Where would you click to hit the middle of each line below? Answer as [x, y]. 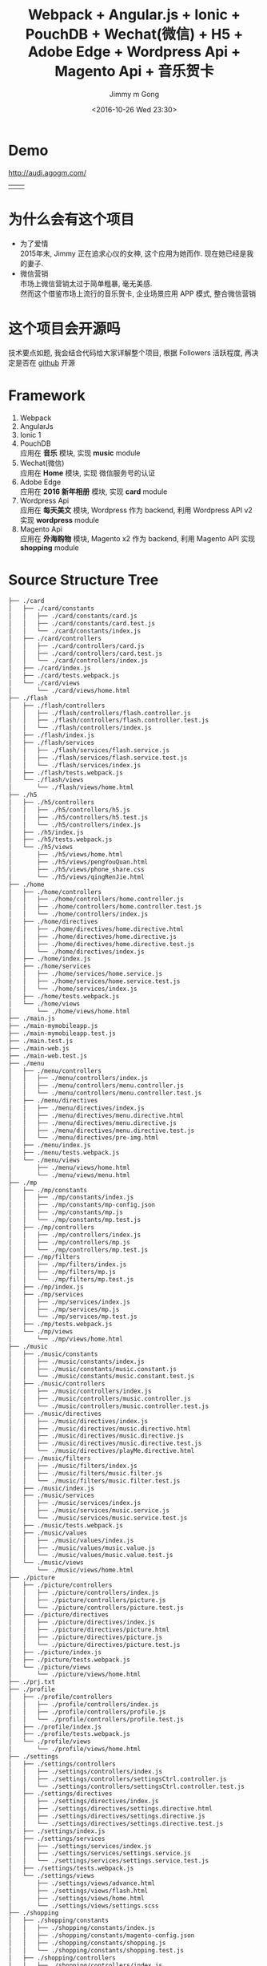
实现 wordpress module [60, 520]
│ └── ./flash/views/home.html [71, 787]
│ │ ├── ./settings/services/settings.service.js [100, 1854]
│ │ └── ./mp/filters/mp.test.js [71, 1280]
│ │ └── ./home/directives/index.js [77, 952]
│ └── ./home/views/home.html [69, 1011]
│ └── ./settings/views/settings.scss [84, 1906]
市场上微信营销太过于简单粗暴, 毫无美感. [86, 283]
